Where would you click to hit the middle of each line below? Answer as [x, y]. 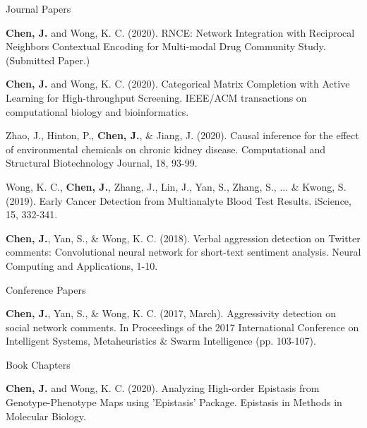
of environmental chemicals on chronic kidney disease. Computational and [166, 149]
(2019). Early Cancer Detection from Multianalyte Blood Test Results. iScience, [179, 200]
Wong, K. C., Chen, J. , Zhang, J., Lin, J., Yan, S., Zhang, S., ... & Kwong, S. [176, 186]
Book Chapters [38, 364]
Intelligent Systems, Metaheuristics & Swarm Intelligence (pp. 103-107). [161, 341]
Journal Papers [38, 8]
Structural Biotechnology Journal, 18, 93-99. [102, 163]
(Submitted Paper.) [48, 60]
